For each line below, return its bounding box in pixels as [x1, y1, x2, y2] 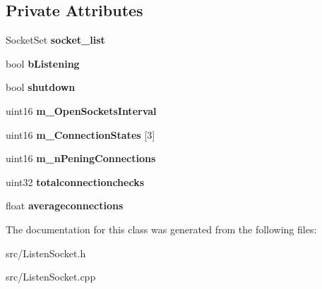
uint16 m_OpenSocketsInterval [6, 103, 157, 118]
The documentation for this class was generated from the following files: [6, 221, 317, 236]
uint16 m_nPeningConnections [6, 151, 156, 166]
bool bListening [6, 56, 80, 70]
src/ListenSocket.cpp [6, 269, 96, 284]
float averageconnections [6, 198, 124, 213]
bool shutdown [6, 80, 76, 94]
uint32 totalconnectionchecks [6, 174, 144, 189]
